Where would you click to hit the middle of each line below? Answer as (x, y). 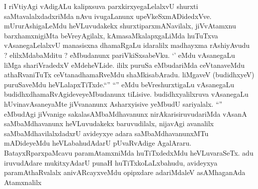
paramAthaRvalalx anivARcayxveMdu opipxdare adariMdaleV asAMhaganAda (125, 172)
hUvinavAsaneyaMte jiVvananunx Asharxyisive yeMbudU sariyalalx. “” (113, 103)
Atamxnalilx (23, 182)
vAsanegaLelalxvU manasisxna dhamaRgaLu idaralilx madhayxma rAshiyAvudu (127, 45)
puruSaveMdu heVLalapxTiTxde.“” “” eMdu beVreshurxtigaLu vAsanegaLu (119, 84)
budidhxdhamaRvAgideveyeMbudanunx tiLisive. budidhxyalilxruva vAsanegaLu (126, 94)
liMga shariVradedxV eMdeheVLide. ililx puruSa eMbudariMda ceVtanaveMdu (124, 65)
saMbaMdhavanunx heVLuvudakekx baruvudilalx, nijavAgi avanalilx (109, 123)
